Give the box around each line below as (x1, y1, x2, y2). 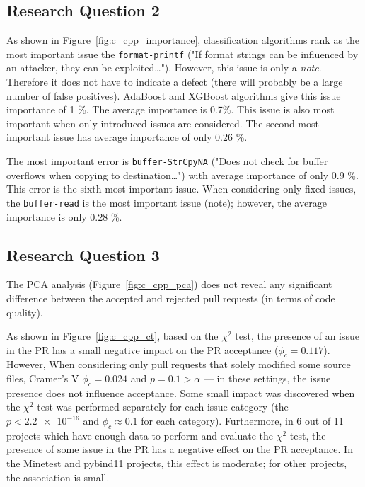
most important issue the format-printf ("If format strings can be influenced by (6, 46, 359, 61)
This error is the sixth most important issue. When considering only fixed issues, (6, 181, 357, 196)
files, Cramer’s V (6, 371, 79, 386)
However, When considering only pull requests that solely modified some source (6, 357, 351, 372)
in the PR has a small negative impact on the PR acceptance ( (6, 342, 279, 357)
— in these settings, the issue (203, 371, 331, 386)
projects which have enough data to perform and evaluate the (6, 428, 274, 442)
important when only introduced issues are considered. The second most (6, 115, 319, 130)
